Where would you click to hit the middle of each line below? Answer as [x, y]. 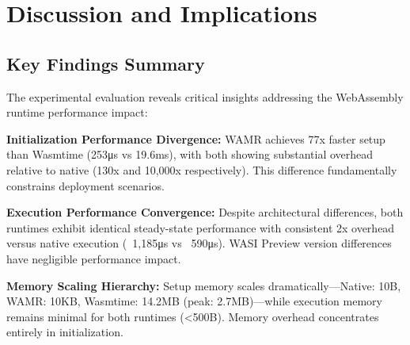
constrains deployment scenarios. [85, 185]
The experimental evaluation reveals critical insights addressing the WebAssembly [205, 96]
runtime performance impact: [77, 112]
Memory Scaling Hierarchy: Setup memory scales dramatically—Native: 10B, [204, 285]
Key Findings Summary [106, 63]
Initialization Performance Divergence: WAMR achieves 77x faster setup [196, 138]
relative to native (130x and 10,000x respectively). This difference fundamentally [202, 169]
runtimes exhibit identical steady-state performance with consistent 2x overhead [201, 227]
